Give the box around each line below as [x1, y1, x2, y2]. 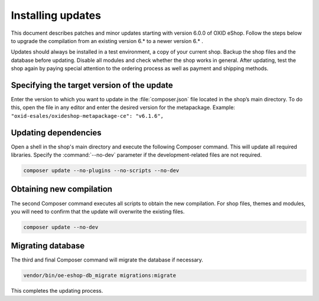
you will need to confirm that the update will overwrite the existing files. [11, 208, 185, 215]
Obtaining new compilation [11, 184, 112, 194]
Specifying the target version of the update [11, 80, 174, 90]
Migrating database [11, 241, 85, 251]
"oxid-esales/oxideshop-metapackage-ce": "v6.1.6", [11, 113, 164, 119]
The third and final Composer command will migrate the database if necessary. [11, 256, 204, 263]
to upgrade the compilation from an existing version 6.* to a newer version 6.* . [11, 37, 203, 44]
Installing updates [11, 9, 102, 22]
